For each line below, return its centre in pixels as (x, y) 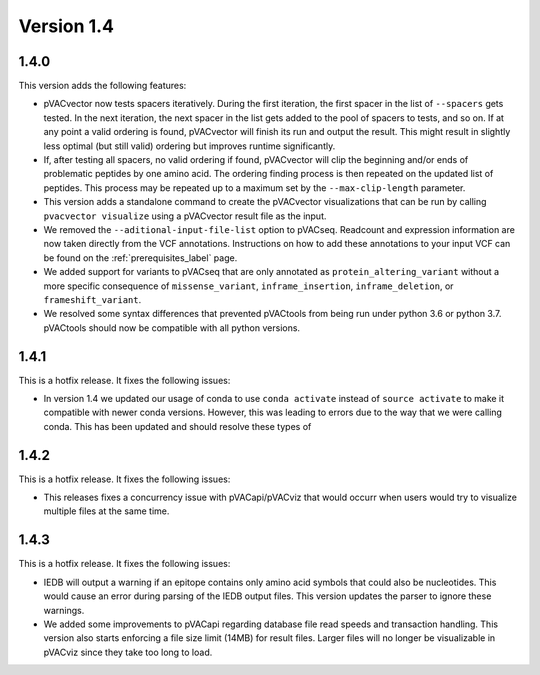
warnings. (64, 610)
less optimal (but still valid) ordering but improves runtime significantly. (189, 146)
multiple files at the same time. (106, 511)
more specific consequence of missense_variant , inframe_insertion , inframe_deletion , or (248, 286)
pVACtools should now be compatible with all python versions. (171, 327)
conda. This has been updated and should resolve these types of (177, 426)
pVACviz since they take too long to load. (128, 652)
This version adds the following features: (102, 86)
